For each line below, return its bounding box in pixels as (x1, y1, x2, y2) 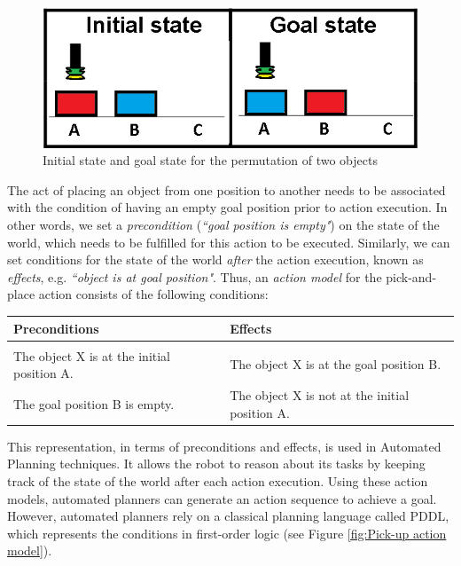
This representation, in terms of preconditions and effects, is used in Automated (7, 436, 441, 455)
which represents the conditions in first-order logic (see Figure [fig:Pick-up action (7, 523, 447, 542)
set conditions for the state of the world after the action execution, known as (7, 250, 424, 269)
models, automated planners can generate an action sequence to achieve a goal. (7, 489, 437, 507)
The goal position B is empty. (13, 394, 175, 413)
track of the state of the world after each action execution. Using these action (7, 471, 428, 490)
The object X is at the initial (13, 346, 171, 365)
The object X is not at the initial (230, 386, 410, 405)
